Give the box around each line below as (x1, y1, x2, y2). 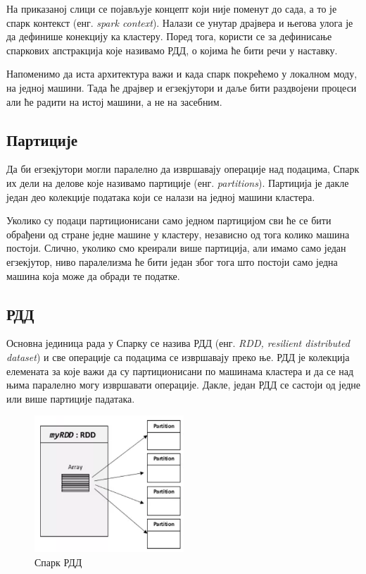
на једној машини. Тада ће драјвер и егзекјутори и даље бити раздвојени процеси (6, 80, 357, 94)
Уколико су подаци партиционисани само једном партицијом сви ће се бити (6, 213, 332, 228)
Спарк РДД (34, 554, 82, 569)
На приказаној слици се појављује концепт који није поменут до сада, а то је (6, 1, 337, 16)
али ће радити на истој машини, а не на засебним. (6, 94, 222, 109)
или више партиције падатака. (6, 391, 135, 405)
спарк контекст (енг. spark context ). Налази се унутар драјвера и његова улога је (6, 15, 353, 30)
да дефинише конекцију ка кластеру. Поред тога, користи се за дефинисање (6, 29, 332, 44)
